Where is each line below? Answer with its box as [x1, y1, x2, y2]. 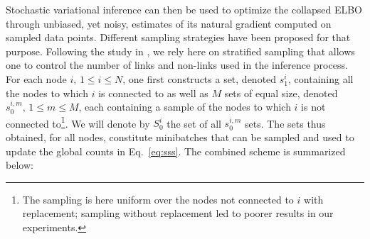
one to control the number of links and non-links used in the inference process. [6, 57, 348, 72]
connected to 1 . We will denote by [6, 113, 150, 130]
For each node [6, 71, 67, 86]
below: [6, 157, 33, 172]
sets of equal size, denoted [224, 85, 338, 100]
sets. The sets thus [245, 116, 326, 130]
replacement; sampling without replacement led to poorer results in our [22, 206, 334, 221]
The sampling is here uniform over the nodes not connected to [22, 191, 294, 206]
